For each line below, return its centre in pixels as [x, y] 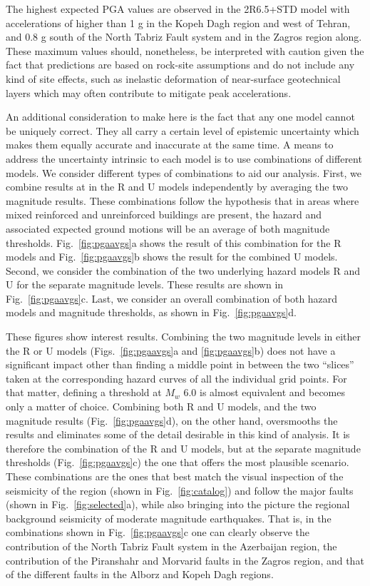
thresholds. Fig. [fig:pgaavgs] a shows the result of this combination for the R [174, 242]
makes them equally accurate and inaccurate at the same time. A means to [170, 145]
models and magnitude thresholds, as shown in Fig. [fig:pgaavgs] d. [151, 312]
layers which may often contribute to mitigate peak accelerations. [149, 92]
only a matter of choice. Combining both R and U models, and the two [161, 406]
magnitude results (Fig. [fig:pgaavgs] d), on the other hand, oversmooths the [172, 420]
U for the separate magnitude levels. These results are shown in [145, 284]
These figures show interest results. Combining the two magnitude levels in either [184, 337]
